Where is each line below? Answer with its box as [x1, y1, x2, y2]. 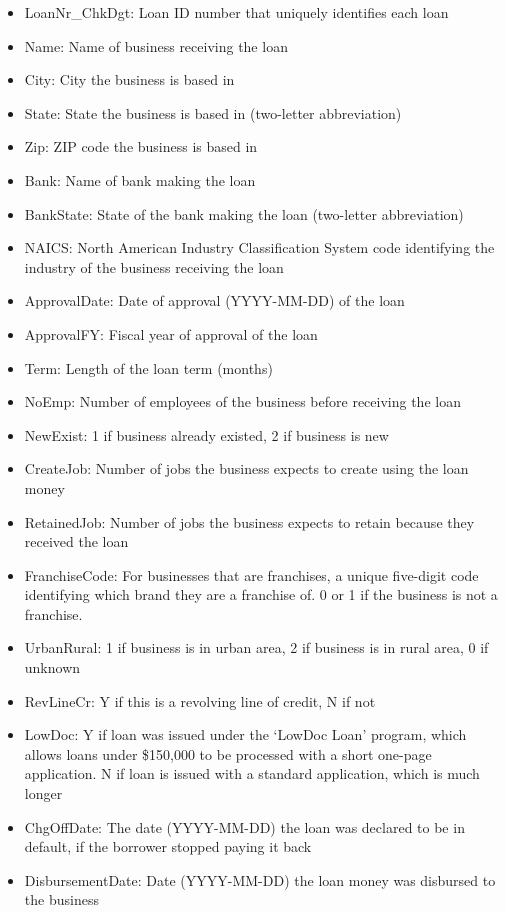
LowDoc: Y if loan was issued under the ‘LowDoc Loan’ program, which [24, 724, 467, 745]
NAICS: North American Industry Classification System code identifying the [24, 237, 495, 258]
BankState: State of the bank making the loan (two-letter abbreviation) [24, 203, 464, 224]
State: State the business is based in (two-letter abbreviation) [24, 102, 402, 123]
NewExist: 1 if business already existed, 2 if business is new [24, 424, 389, 445]
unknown [24, 657, 81, 678]
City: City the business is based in [24, 69, 235, 90]
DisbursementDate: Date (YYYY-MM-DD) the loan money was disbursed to [24, 869, 496, 890]
